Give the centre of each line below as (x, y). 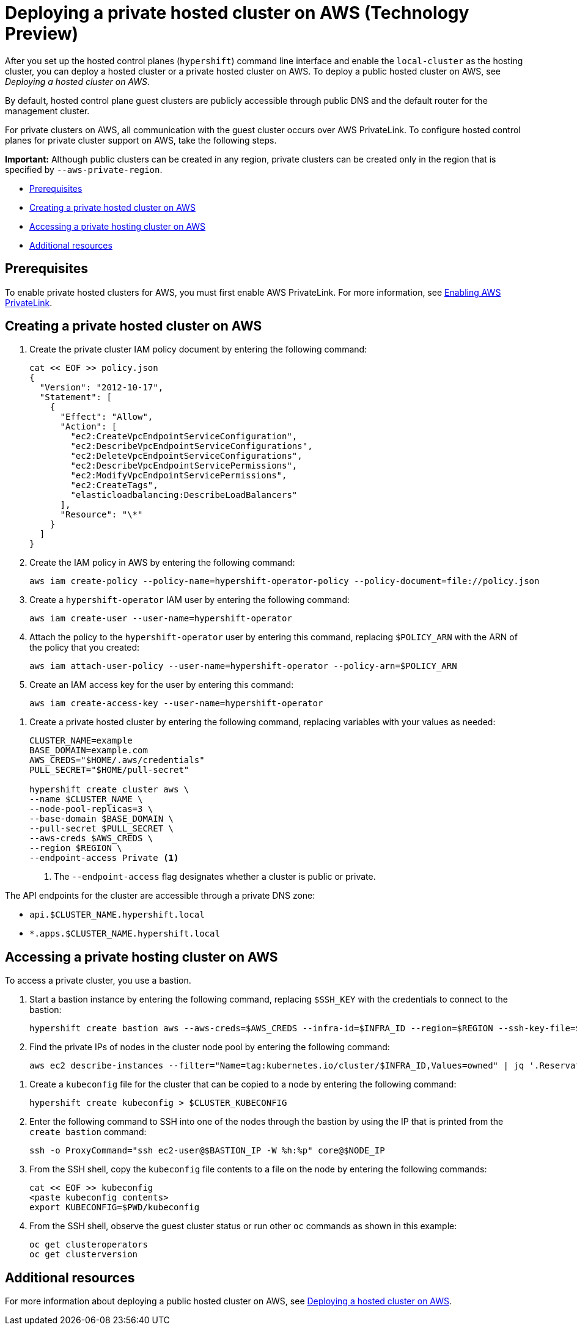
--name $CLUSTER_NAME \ (86, 799)
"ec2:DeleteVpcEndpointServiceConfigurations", (186, 456)
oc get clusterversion (84, 1255)
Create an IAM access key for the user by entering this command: (162, 685)
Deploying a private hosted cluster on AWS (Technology (237, 13)
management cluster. (47, 111)
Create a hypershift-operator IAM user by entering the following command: (189, 600)
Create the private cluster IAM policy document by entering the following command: (198, 349)
